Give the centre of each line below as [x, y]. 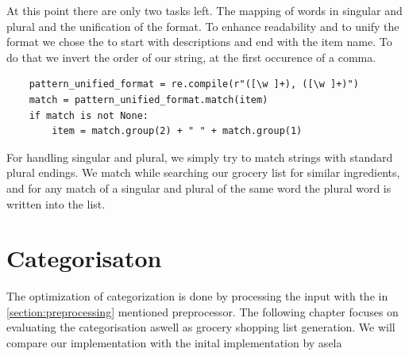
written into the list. [56, 203]
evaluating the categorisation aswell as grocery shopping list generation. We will [201, 327]
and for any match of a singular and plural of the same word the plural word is [199, 188]
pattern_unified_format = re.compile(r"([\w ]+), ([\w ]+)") [194, 84]
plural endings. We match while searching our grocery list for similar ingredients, [203, 172]
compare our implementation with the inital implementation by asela [174, 343]
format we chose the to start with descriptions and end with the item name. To [199, 42]
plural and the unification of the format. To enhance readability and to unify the [203, 26]
